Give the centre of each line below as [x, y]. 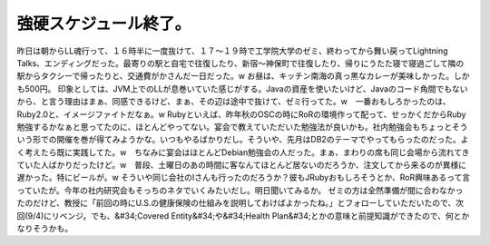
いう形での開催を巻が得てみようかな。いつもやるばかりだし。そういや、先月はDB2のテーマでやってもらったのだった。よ [243, 140]
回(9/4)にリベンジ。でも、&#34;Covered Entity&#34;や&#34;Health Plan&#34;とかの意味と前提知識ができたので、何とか [243, 216]
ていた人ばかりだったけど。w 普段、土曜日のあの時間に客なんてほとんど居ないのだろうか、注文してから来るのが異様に [242, 165]
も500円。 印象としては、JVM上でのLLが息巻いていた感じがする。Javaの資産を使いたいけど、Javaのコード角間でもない [242, 88]
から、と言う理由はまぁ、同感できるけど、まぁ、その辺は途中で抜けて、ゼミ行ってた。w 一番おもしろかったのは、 [234, 102]
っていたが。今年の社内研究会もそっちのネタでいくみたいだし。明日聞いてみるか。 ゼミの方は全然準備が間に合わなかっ [240, 190]
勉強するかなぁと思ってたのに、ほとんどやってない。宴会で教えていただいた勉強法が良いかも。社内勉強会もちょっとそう [242, 126]
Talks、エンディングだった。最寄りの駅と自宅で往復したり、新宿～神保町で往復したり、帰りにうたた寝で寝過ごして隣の [240, 63]
